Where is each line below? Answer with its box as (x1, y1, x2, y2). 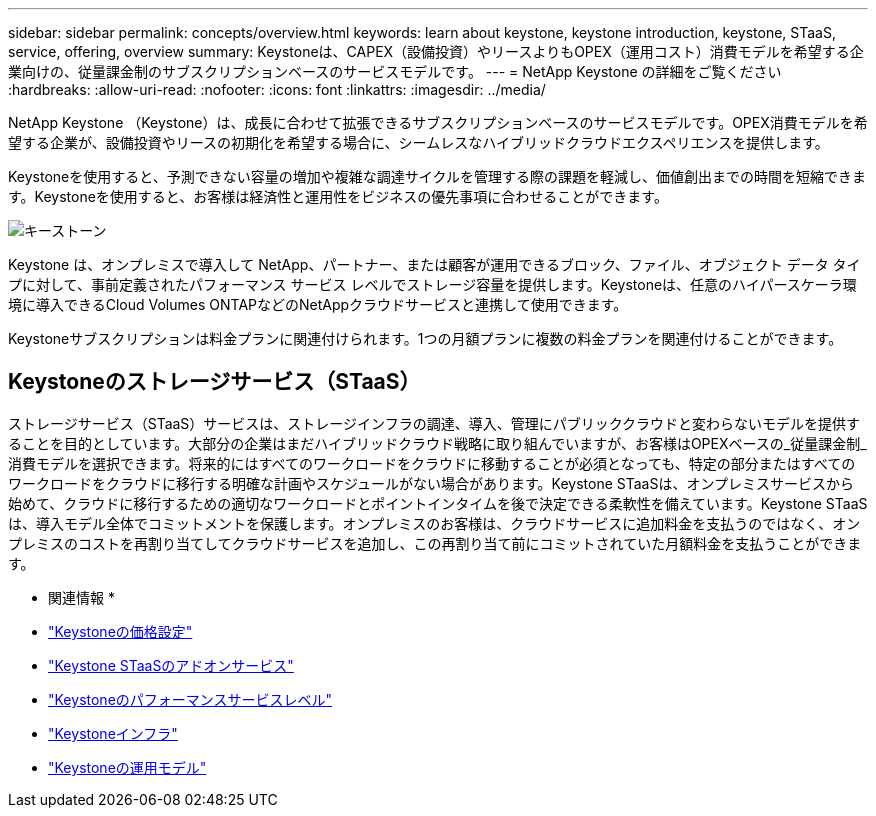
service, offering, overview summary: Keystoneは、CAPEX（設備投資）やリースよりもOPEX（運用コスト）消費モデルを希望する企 (8, 43, 864, 60)
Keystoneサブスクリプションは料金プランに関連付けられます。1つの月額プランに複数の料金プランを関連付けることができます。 (8, 330, 843, 347)
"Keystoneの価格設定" (48, 622, 193, 640)
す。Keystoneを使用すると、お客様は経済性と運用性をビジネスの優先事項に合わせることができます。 (8, 188, 668, 205)
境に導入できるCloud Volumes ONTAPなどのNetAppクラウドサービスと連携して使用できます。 (8, 296, 628, 313)
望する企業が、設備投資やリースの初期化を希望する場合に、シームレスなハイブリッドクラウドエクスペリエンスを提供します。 (8, 134, 829, 151)
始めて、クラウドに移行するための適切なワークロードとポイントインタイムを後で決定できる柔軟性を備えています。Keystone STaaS (8, 494, 868, 512)
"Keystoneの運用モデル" (48, 758, 207, 776)
